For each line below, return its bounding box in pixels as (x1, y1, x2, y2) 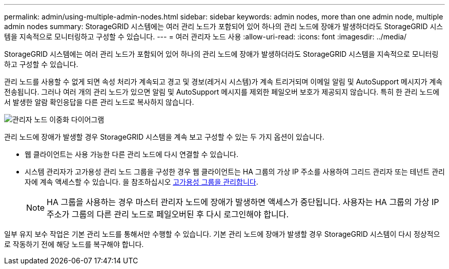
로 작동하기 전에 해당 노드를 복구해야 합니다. (4, 240, 144, 249)
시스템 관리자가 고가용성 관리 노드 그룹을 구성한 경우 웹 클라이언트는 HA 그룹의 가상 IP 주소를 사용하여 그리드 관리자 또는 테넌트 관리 (25, 167, 445, 176)
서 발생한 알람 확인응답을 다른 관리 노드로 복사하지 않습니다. (4, 98, 194, 106)
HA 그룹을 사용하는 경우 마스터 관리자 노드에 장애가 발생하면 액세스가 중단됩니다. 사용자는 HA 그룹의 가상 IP (47, 197, 439, 207)
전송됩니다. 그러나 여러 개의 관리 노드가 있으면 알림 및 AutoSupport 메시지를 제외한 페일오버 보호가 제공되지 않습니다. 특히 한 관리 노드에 (4, 87, 440, 96)
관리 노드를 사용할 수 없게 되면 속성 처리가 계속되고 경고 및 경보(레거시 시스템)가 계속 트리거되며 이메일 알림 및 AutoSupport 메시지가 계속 (4, 77, 443, 86)
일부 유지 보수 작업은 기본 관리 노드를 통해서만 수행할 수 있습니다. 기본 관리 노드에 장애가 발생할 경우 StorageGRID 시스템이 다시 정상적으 (4, 230, 440, 238)
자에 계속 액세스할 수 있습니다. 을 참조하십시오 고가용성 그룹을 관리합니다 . (25, 177, 258, 186)
